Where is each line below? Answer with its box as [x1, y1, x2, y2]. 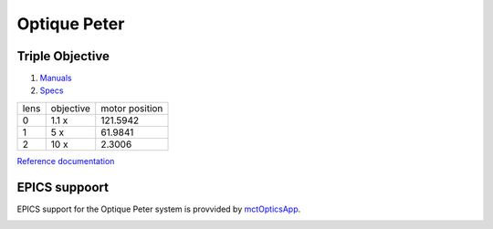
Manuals [39, 73, 72, 84]
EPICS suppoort [16, 179, 110, 195]
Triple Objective [16, 48, 110, 64]
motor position [100, 101, 163, 114]
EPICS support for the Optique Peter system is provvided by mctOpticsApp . [16, 203, 301, 214]
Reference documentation [16, 155, 115, 166]
